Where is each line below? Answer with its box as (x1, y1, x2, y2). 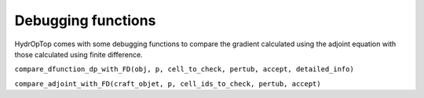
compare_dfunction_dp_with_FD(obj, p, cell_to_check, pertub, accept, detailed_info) (14, 65, 355, 74)
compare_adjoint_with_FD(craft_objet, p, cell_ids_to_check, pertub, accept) (14, 79, 321, 88)
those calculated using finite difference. (14, 49, 143, 59)
